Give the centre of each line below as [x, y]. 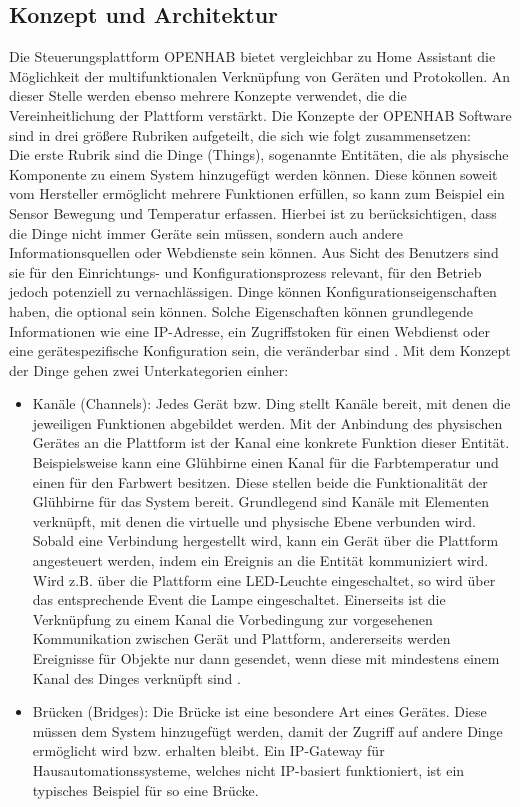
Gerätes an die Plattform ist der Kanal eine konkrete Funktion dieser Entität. [271, 442]
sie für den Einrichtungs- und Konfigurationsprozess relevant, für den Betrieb [245, 271]
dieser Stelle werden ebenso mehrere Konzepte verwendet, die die [208, 95]
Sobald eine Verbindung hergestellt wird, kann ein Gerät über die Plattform [265, 540]
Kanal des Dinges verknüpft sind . [136, 677]
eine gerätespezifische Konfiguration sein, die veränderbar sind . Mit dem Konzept [260, 350]
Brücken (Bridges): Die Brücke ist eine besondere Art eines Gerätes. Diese [259, 711]
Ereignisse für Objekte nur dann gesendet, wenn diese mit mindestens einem [266, 658]
